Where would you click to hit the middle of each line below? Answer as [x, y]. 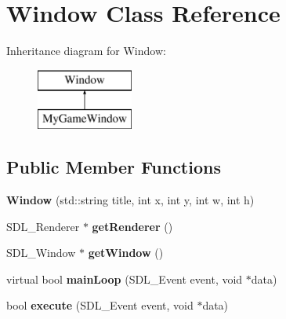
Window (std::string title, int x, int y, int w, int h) [130, 200]
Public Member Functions [114, 167]
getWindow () [126, 253]
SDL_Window [41, 253]
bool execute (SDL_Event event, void [100, 305]
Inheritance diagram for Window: [86, 51]
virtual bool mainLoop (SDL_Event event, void [125, 279]
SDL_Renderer [43, 226]
